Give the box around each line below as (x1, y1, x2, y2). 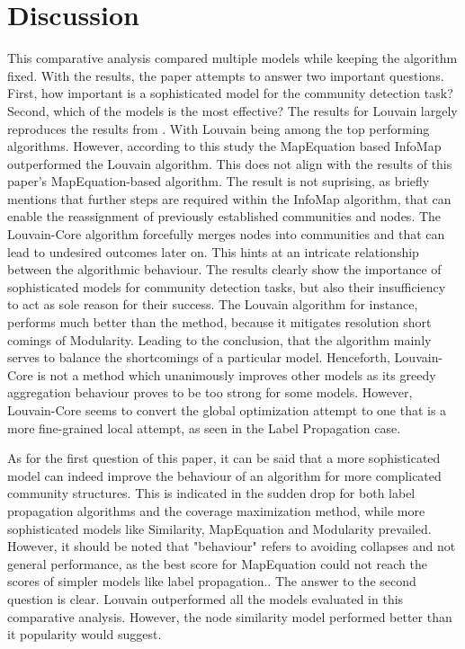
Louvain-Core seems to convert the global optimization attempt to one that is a (7, 401, 447, 419)
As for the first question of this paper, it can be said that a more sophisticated (7, 449, 441, 467)
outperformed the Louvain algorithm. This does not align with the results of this (7, 154, 452, 173)
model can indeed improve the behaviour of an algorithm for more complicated (7, 466, 442, 485)
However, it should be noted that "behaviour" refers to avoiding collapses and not (7, 537, 456, 556)
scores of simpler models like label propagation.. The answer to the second (7, 572, 416, 591)
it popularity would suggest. (7, 625, 162, 644)
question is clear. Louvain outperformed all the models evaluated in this (7, 589, 404, 608)
